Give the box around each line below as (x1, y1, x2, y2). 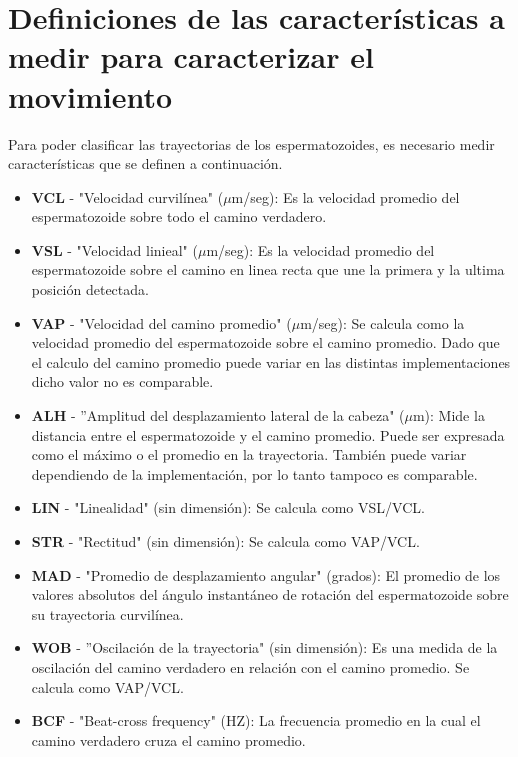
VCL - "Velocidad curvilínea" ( (31, 186, 224, 207)
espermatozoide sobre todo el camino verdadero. (31, 206, 327, 227)
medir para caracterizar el (8, 36, 374, 77)
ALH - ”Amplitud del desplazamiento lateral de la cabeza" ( (31, 405, 405, 426)
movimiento (8, 75, 173, 116)
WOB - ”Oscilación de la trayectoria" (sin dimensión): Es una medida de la (31, 637, 498, 658)
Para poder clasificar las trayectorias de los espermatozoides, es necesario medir (8, 133, 495, 154)
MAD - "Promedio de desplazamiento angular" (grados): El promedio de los (31, 564, 501, 585)
